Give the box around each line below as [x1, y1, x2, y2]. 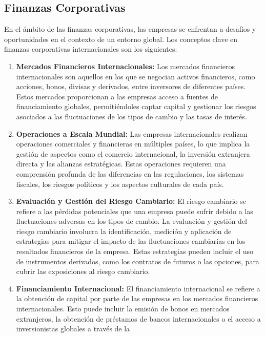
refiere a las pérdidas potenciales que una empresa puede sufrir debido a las [16, 205, 253, 216]
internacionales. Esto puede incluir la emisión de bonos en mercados [16, 303, 230, 314]
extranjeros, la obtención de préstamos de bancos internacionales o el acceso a [16, 313, 261, 324]
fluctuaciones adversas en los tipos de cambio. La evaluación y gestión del [16, 216, 248, 226]
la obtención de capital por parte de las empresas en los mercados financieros [16, 293, 258, 304]
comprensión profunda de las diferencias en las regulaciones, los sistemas [16, 168, 244, 179]
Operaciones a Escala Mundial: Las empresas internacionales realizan [16, 128, 248, 139]
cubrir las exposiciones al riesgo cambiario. [16, 266, 150, 277]
